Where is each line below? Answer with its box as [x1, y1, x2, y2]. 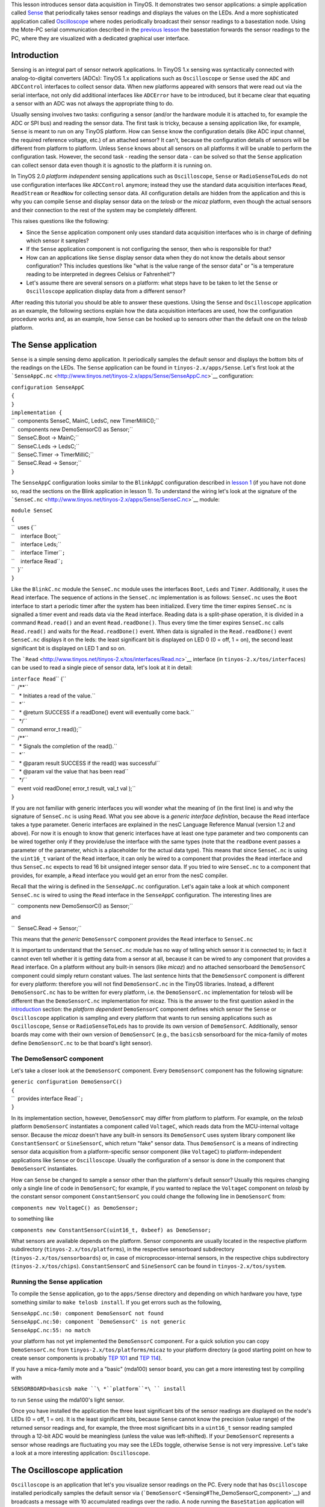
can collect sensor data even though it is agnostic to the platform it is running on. [11, 162, 212, 169]
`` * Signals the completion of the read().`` [11, 742, 117, 750]
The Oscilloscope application [11, 1465, 123, 1475]
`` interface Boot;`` [11, 532, 61, 540]
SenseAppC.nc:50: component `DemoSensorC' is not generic [11, 1318, 186, 1326]
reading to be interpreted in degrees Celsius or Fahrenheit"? [26, 271, 176, 278]
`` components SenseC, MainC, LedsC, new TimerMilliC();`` [11, 417, 159, 424]
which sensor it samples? [26, 237, 90, 244]
